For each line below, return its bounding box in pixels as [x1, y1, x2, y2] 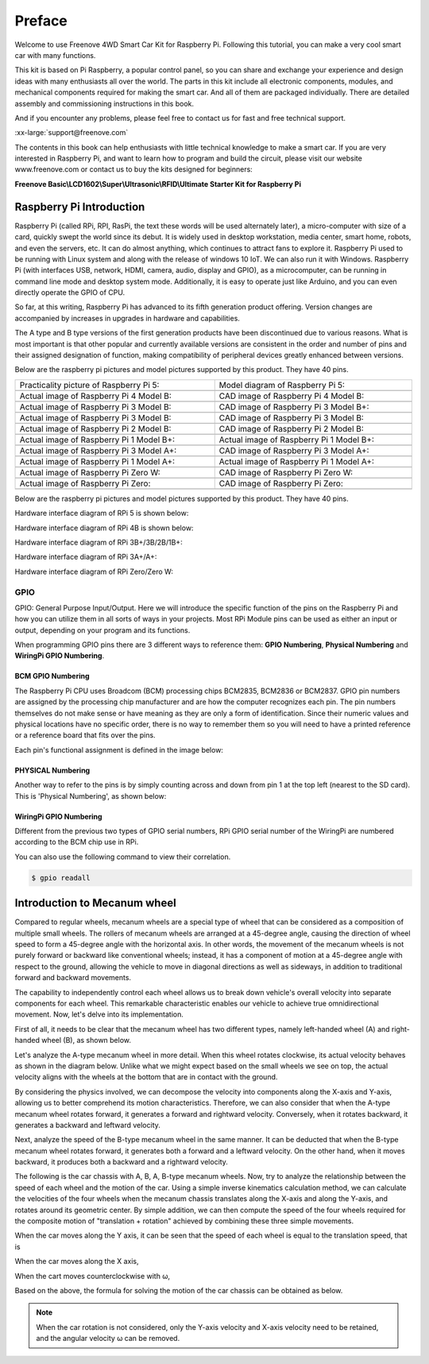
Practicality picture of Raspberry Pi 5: [19, 379, 160, 390]
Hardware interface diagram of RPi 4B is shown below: [14, 523, 194, 533]
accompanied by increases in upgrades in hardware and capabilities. [14, 313, 240, 323]
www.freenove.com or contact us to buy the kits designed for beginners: [14, 165, 253, 174]
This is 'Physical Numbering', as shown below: [14, 791, 167, 800]
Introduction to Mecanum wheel [14, 897, 176, 910]
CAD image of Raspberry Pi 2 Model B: [218, 423, 365, 434]
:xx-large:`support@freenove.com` [14, 128, 129, 138]
